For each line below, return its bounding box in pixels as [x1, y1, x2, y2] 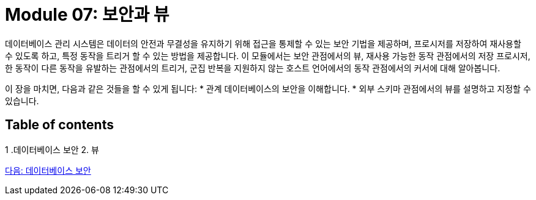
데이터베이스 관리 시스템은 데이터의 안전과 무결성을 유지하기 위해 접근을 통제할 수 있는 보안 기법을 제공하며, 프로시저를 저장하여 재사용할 [5, 38, 521, 49]
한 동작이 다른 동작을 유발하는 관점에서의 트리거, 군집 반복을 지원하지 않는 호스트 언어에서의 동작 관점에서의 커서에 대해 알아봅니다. [5, 62, 501, 73]
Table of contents [5, 117, 114, 133]
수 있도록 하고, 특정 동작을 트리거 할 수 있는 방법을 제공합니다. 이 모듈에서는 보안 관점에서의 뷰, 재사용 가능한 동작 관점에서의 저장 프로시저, [5, 50, 530, 61]
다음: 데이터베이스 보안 [5, 165, 91, 176]
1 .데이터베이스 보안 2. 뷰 [5, 144, 99, 155]
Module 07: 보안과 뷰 [5, 4, 169, 25]
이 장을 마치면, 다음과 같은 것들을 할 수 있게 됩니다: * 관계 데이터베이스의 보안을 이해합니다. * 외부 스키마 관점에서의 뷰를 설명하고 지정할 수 [5, 83, 531, 94]
